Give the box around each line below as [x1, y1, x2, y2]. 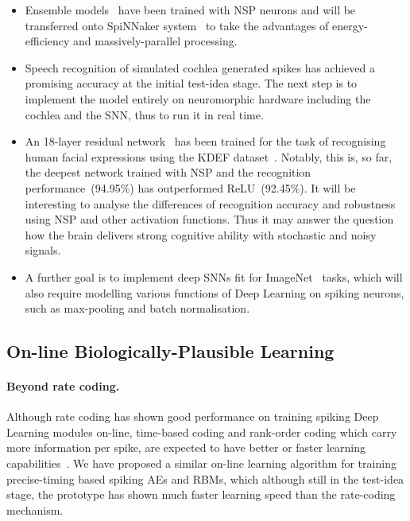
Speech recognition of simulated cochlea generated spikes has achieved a [25, 59, 375, 76]
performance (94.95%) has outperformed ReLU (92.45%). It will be [25, 179, 356, 196]
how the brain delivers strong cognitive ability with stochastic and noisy [25, 226, 377, 243]
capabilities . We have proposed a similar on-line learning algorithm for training [6, 455, 396, 472]
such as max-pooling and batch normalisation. [25, 300, 250, 317]
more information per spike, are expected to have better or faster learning [6, 439, 366, 456]
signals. [25, 242, 61, 259]
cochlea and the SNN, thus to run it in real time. [25, 106, 264, 122]
